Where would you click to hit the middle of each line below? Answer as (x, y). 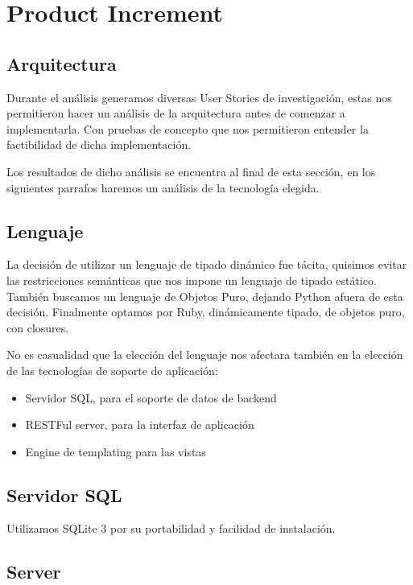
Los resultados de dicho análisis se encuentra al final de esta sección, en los (191, 171)
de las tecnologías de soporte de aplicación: (112, 370)
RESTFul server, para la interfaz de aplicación (140, 424)
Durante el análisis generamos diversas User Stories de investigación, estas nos (199, 97)
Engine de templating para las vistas (116, 451)
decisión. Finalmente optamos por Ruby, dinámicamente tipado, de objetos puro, (206, 312)
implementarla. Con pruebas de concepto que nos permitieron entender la (188, 128)
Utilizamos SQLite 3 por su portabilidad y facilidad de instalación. (171, 528)
